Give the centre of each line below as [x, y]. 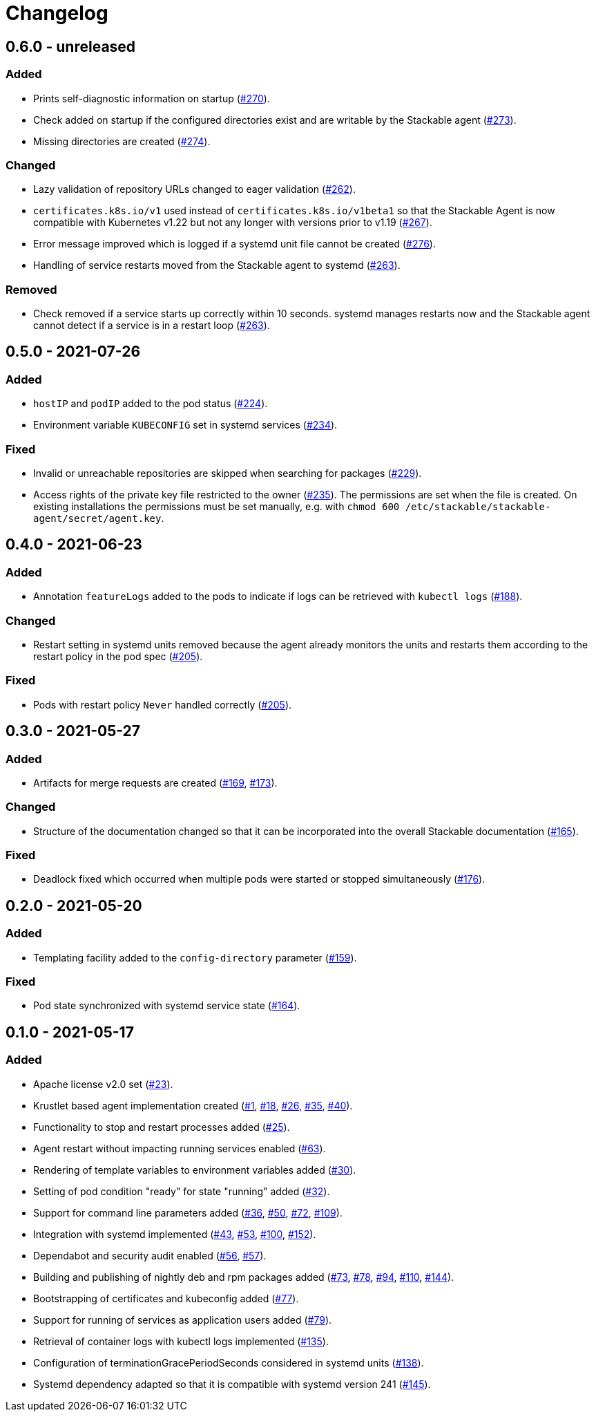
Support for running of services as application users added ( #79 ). [183, 1320]
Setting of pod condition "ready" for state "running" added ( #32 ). [182, 1191]
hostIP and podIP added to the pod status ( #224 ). [151, 404]
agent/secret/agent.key [97, 519]
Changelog [57, 13]
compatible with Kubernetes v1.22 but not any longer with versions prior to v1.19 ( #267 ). [233, 223]
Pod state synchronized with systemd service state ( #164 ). [167, 1006]
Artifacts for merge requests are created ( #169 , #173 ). [155, 782]
